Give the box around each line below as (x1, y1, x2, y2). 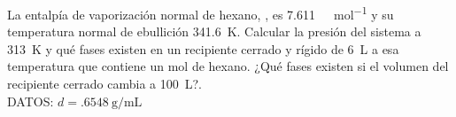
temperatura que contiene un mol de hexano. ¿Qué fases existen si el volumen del (7, 57, 449, 75)
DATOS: (7, 91, 54, 110)
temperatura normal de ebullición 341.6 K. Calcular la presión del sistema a (7, 22, 421, 41)
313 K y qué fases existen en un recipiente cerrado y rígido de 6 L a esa (7, 39, 399, 58)
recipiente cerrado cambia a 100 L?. (7, 74, 203, 93)
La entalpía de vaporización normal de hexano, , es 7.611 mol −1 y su (7, 3, 394, 23)
